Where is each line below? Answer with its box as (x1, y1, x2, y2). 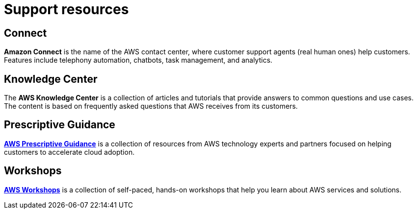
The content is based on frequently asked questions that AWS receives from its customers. (4, 102, 298, 111)
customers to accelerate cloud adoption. (4, 147, 135, 156)
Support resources (4, 1, 129, 18)
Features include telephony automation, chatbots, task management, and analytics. (4, 56, 273, 65)
